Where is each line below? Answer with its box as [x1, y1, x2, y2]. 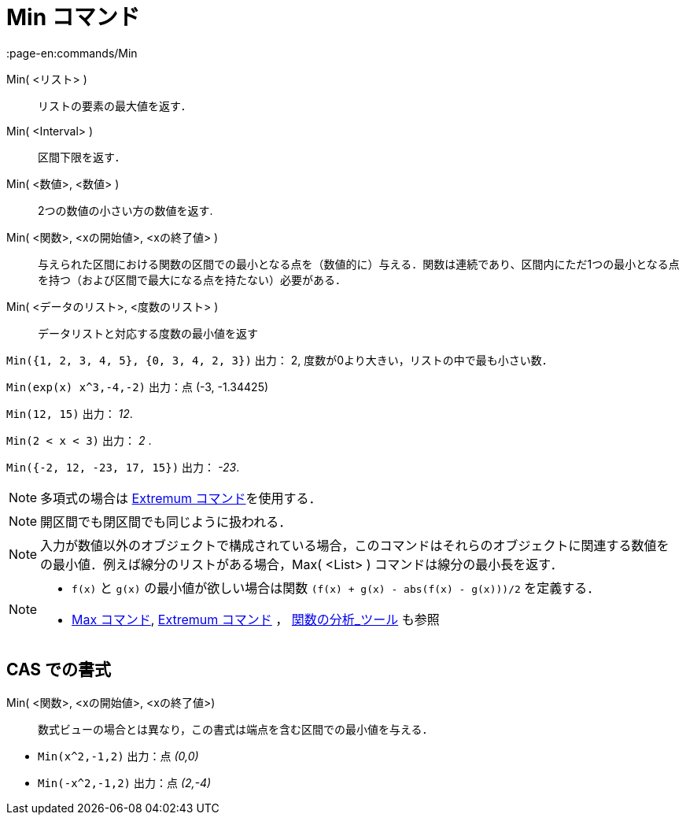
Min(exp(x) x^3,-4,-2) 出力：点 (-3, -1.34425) [6, 379, 269, 394]
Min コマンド [6, 4, 140, 31]
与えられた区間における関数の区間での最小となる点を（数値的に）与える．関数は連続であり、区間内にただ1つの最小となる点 [38, 257, 680, 271]
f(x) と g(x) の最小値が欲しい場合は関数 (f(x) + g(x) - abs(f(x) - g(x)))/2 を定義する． [72, 579, 600, 596]
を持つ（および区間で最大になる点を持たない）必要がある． [38, 272, 346, 287]
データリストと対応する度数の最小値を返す [38, 326, 258, 340]
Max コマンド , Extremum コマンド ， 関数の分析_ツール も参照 [72, 611, 440, 627]
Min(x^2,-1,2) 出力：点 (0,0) [38, 749, 199, 763]
